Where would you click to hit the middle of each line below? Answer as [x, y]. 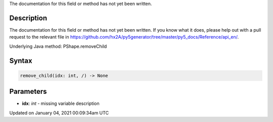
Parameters [28, 92]
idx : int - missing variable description [61, 103]
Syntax [21, 60]
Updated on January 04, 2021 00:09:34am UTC [59, 112]
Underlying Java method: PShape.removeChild [58, 46]
